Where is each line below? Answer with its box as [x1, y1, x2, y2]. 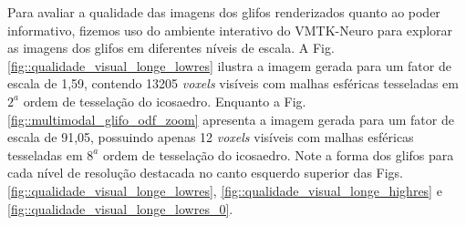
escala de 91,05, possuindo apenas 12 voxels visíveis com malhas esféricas [7, 128, 414, 147]
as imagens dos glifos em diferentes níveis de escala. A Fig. [7, 38, 335, 57]
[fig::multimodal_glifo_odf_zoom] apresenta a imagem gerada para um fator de [7, 109, 454, 128]
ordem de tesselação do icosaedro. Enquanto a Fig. [23, 91, 306, 110]
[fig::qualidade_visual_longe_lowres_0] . [7, 199, 233, 218]
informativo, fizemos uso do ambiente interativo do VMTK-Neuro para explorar [7, 20, 453, 39]
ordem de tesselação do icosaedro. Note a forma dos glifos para [102, 145, 454, 164]
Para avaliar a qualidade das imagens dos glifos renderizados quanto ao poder [7, 3, 440, 21]
